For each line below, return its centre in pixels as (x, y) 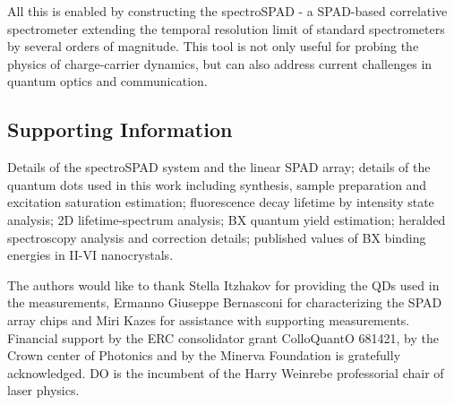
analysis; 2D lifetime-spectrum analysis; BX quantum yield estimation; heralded (227, 219)
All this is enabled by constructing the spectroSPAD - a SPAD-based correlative (227, 11)
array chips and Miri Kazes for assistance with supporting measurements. (209, 319)
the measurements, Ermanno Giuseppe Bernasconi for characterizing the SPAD (225, 302)
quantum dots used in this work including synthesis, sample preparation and (217, 184)
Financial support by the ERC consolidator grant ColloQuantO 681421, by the (223, 337)
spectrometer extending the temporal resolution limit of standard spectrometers (226, 28)
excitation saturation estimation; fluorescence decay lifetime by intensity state (221, 202)
